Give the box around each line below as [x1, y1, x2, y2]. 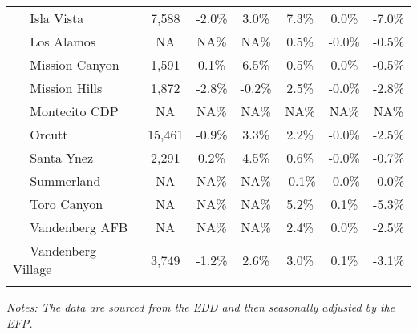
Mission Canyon [30, 55, 119, 74]
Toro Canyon [30, 195, 103, 213]
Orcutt [30, 125, 68, 143]
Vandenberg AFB [30, 218, 128, 236]
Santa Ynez [30, 148, 94, 167]
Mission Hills [30, 78, 103, 97]
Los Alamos [30, 32, 96, 50]
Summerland [30, 171, 101, 190]
